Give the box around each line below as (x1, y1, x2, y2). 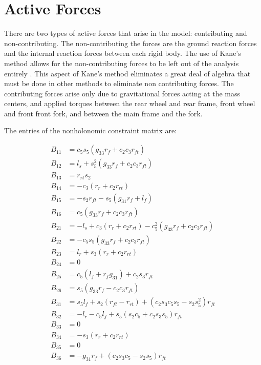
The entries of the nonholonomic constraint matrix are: (4, 125, 177, 136)
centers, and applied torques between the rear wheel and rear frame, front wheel (4, 98, 255, 109)
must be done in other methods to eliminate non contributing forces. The (4, 78, 234, 89)
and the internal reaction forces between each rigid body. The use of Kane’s (4, 48, 241, 58)
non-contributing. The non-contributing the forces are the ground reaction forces (4, 37, 257, 48)
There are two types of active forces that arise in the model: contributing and (4, 28, 247, 38)
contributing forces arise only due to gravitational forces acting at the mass (4, 88, 241, 98)
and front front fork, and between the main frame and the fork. (4, 108, 203, 118)
